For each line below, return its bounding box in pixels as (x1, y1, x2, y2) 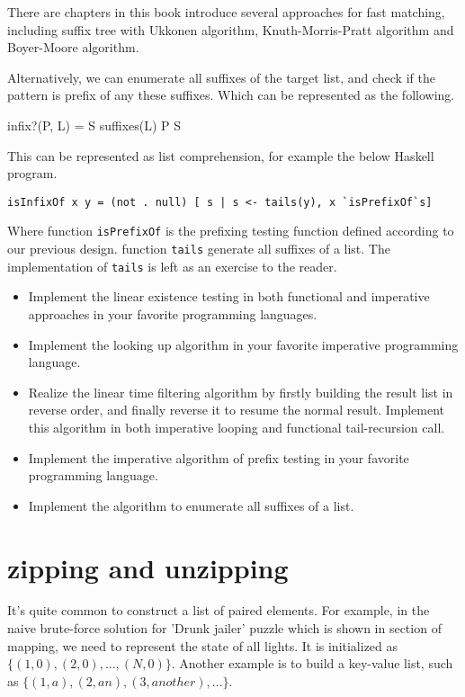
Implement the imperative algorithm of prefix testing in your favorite (28, 448, 409, 467)
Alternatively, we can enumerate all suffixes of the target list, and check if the (7, 67, 435, 86)
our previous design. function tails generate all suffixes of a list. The (7, 239, 390, 258)
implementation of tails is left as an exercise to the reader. (7, 256, 337, 275)
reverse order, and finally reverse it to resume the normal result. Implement (28, 400, 445, 419)
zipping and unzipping (7, 549, 289, 585)
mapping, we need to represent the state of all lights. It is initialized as (7, 636, 398, 655)
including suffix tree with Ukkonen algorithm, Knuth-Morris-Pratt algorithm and (7, 20, 454, 39)
